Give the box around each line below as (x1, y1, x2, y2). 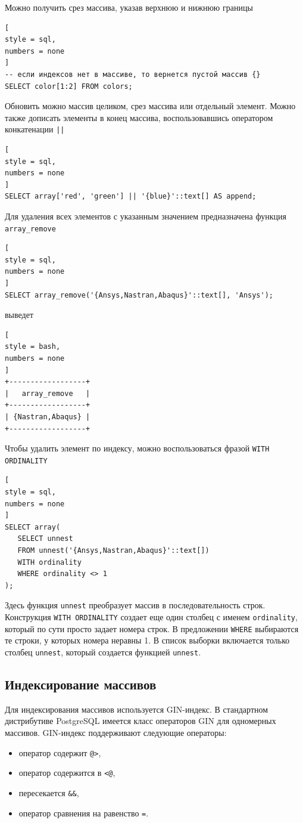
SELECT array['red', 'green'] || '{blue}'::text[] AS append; (5, 192, 257, 201)
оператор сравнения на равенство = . (18, 806, 149, 819)
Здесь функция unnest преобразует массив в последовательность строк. (5, 599, 265, 611)
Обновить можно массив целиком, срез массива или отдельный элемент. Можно (5, 100, 296, 112)
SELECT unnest (17, 534, 73, 543)
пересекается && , (18, 786, 79, 799)
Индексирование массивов (5, 675, 157, 693)
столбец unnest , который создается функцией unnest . (5, 645, 201, 658)
